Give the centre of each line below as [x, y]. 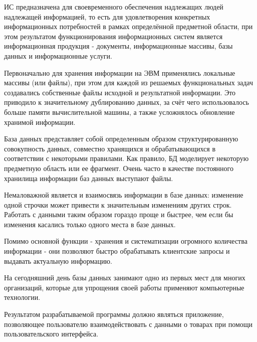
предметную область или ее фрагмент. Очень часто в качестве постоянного [119, 168]
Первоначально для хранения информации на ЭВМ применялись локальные [120, 72]
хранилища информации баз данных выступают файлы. [89, 178]
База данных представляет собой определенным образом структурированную [121, 139]
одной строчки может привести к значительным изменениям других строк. [118, 204]
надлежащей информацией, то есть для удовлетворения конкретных [107, 16]
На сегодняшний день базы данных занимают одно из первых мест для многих [125, 278]
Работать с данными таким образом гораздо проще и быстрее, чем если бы [119, 214]
